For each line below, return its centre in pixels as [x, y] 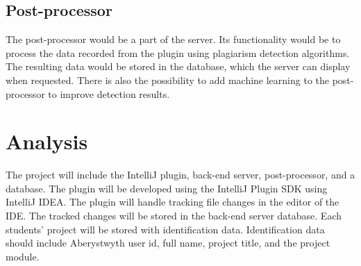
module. [23, 256]
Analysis [47, 141]
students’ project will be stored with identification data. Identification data [165, 229]
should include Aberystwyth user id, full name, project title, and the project [168, 243]
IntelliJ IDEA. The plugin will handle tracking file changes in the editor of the [173, 202]
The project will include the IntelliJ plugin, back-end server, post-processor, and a [180, 175]
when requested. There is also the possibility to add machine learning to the [167, 80]
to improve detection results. [109, 93]
